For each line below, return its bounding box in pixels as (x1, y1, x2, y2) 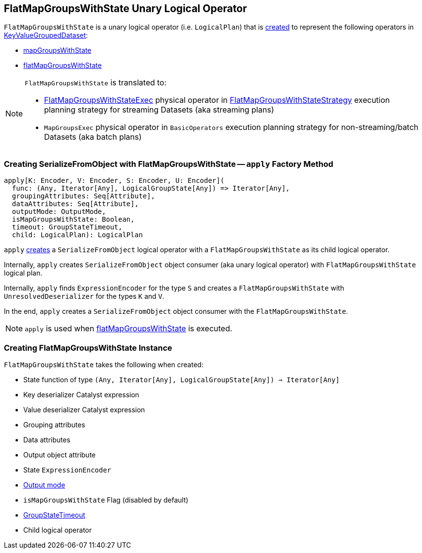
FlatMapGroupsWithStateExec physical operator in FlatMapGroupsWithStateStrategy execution (44, 95, 390, 105)
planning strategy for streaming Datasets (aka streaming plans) (44, 105, 274, 115)
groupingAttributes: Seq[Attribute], (12, 192, 155, 200)
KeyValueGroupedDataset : (4, 31, 88, 40)
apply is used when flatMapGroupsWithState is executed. (25, 324, 233, 334)
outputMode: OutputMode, (12, 208, 106, 216)
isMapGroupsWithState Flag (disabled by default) (23, 495, 188, 504)
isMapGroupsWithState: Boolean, (12, 215, 135, 224)
